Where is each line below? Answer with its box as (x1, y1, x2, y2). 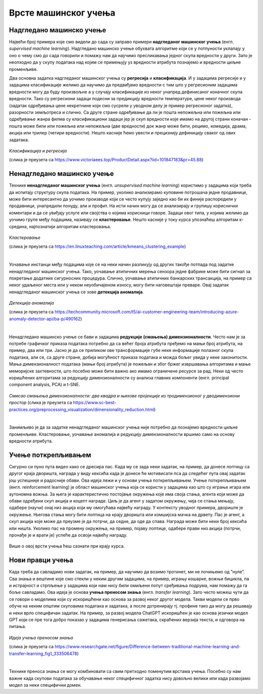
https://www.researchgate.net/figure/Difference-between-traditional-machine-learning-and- (54, 644, 241, 650)
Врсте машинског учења (9, 7, 115, 18)
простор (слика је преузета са (9, 400, 73, 406)
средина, (9, 223, 28, 229)
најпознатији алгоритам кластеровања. (29, 223, 112, 229)
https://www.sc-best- (73, 400, 116, 406)
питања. (9, 624, 26, 629)
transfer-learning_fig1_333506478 (9, 651, 77, 656)
